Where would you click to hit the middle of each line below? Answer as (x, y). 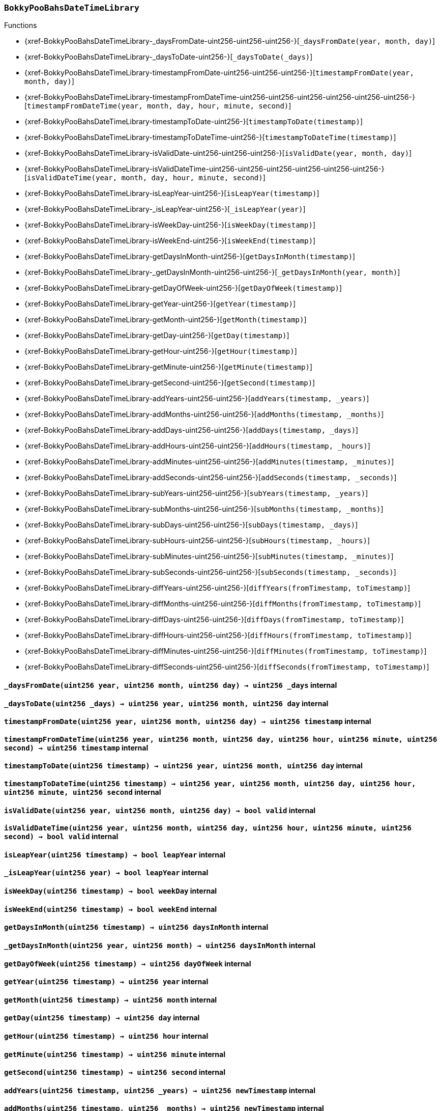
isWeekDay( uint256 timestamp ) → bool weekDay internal (111, 891)
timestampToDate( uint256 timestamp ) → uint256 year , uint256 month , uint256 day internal (183, 766)
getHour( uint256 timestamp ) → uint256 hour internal (106, 1036)
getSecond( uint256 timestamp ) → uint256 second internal (115, 1072)
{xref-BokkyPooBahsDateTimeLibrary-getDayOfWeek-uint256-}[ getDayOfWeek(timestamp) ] (183, 288)
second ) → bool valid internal (61, 837)
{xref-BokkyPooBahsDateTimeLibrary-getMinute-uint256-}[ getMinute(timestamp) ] (169, 367)
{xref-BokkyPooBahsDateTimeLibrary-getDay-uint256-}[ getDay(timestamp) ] (157, 336)
